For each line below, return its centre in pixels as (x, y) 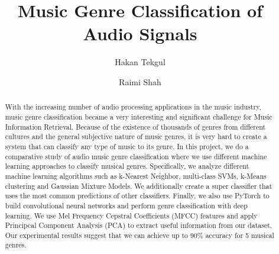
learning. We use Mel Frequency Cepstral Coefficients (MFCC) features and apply (131, 215)
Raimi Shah (140, 81)
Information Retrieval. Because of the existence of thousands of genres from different (135, 126)
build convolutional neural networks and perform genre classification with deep (126, 205)
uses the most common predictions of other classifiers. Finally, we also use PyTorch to (137, 196)
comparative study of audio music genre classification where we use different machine (136, 156)
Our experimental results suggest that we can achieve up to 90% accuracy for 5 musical (139, 235)
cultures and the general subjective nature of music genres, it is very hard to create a (136, 136)
